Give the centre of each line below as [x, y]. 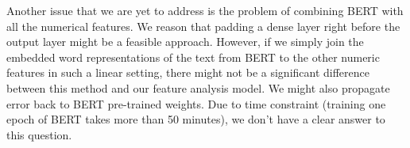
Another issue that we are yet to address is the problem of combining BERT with [205, 10]
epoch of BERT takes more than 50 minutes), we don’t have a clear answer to [196, 119]
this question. [39, 134]
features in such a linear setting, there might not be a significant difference [188, 72]
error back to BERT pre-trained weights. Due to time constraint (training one [196, 103]
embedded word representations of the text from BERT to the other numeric [193, 57]
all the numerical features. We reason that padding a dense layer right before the [203, 26]
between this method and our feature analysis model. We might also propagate [198, 87]
